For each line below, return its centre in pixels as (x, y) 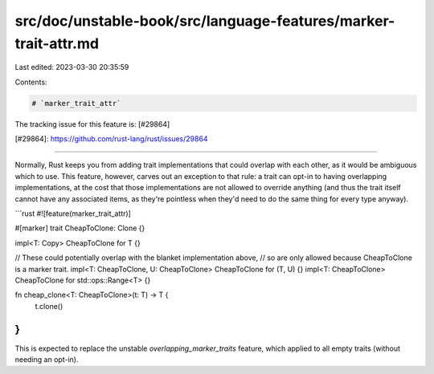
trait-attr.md (57, 43)
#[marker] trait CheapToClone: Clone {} (80, 228)
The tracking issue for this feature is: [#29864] (92, 124)
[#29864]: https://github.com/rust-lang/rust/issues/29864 (111, 139)
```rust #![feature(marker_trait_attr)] (73, 213)
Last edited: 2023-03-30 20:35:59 (72, 67)
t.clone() (49, 306)
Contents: (31, 82)
